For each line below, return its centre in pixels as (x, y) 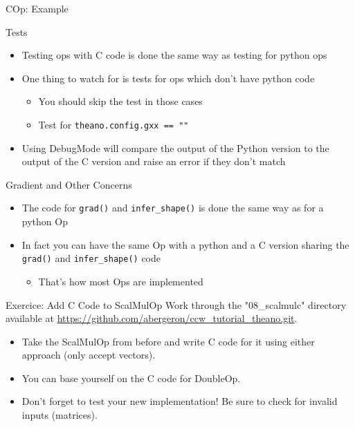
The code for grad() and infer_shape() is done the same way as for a (173, 208)
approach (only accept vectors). (89, 355)
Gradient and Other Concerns (69, 184)
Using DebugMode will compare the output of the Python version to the (175, 148)
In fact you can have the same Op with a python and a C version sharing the (185, 244)
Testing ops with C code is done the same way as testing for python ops (174, 55)
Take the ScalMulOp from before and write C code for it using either (168, 341)
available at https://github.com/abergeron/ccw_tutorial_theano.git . (152, 318)
